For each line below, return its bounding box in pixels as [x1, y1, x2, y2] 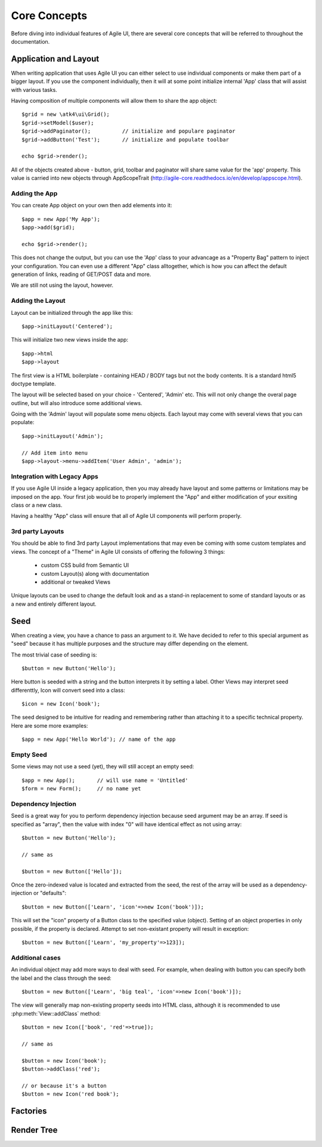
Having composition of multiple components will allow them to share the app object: [11, 97, 218, 105]
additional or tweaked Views [41, 578, 110, 585]
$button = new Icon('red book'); [21, 1091, 119, 1097]
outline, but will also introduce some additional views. [11, 399, 143, 406]
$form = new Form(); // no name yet [21, 786, 141, 792]
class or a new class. [11, 501, 63, 508]
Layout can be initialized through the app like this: [11, 309, 134, 316]
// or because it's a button [21, 1082, 107, 1089]
